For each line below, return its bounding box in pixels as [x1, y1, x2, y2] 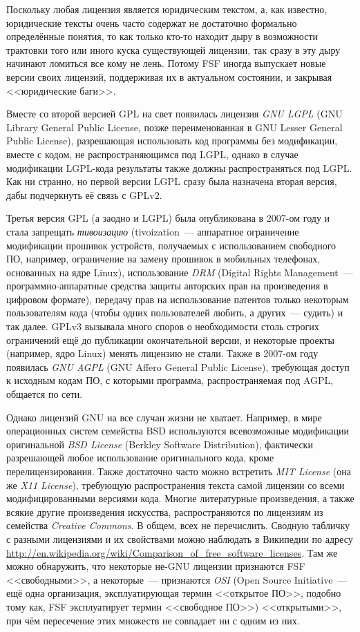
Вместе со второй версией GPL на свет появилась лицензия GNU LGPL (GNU [6, 106, 343, 121]
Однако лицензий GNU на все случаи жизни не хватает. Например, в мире [6, 410, 322, 424]
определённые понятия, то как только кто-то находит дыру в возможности [6, 29, 319, 44]
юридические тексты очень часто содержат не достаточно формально [6, 15, 297, 30]
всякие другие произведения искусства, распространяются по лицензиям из [6, 504, 323, 519]
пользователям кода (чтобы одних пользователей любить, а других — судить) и [6, 305, 343, 320]
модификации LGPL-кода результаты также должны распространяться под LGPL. [6, 160, 352, 175]
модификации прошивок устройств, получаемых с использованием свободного [6, 238, 337, 252]
